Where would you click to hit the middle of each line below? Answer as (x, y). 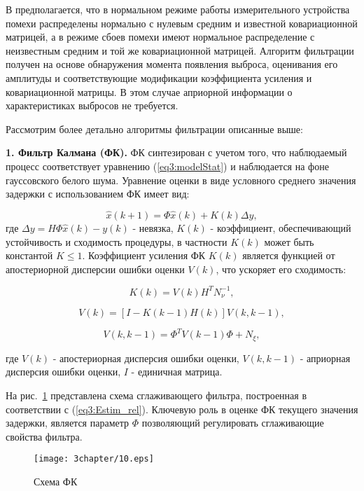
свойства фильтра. (44, 436)
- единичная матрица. (177, 372)
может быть (289, 241)
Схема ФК (56, 481)
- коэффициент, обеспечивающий (281, 227)
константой (29, 255)
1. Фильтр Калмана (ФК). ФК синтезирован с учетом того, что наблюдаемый (176, 152)
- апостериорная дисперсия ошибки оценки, (146, 358)
